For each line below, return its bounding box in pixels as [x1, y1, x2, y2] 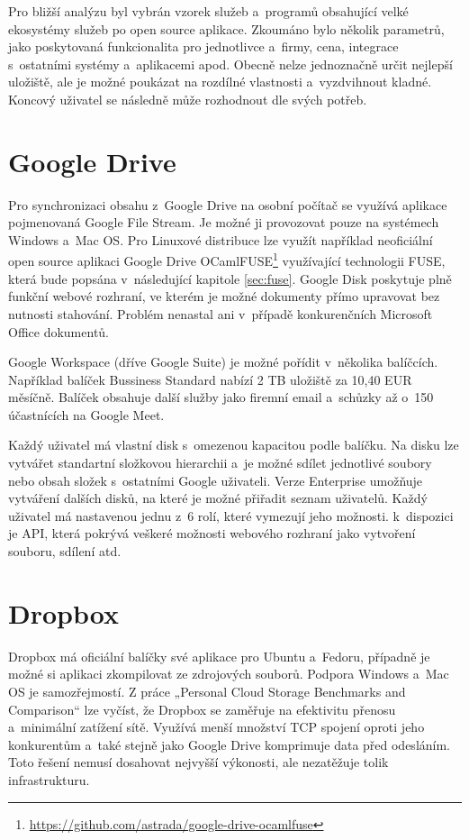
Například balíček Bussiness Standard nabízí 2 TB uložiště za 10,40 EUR [8, 370, 412, 388]
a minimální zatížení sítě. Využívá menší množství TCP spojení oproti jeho [8, 717, 425, 736]
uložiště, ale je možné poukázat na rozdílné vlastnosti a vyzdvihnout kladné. [8, 72, 432, 91]
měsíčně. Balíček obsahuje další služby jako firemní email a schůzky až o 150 [8, 388, 434, 406]
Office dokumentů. [8, 322, 109, 341]
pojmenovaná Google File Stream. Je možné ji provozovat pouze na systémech [8, 213, 439, 232]
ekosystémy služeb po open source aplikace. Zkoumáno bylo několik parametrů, [8, 19, 445, 38]
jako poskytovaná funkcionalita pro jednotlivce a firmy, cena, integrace [8, 37, 399, 56]
